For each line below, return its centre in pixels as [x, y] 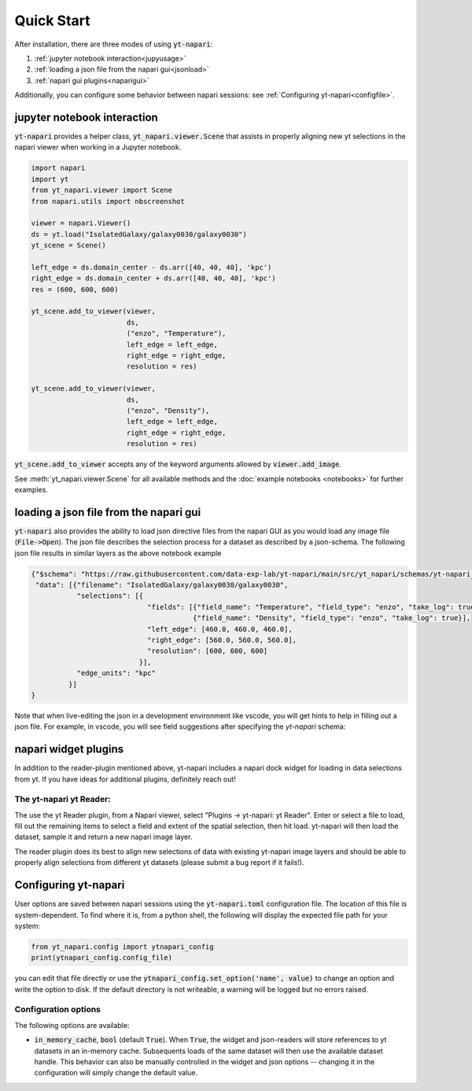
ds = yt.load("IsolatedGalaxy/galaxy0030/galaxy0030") [139, 234]
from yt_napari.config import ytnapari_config [122, 946]
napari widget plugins [69, 750]
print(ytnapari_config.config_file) [102, 958]
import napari [58, 168]
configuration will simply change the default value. [116, 1073]
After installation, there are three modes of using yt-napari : [114, 44]
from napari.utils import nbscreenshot [108, 201]
